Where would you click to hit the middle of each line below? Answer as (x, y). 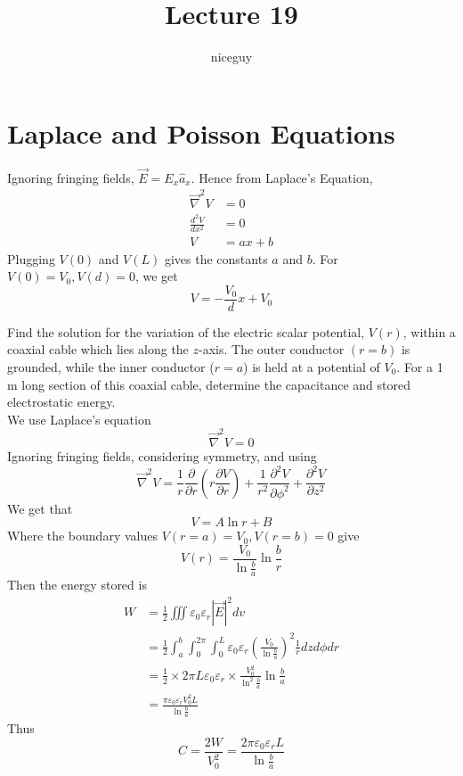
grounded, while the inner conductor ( (111, 366)
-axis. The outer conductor (272, 349)
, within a (429, 331)
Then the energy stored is (77, 584)
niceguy (231, 57)
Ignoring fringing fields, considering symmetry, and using (162, 456)
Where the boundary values (82, 536)
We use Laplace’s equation (79, 419)
